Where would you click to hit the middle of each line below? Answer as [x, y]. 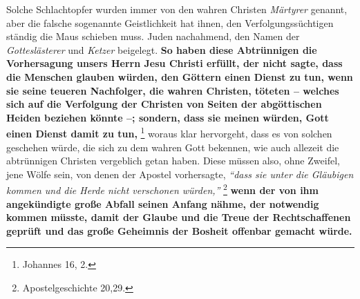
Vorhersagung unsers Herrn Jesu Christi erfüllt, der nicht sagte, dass [174, 63]
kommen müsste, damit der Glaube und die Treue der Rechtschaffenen [179, 217]
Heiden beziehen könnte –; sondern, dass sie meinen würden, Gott [168, 117]
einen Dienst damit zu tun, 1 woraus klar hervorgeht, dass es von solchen [169, 132]
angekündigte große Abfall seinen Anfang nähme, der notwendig [163, 203]
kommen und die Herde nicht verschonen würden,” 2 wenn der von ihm [162, 189]
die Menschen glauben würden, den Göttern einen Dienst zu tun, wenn [180, 76]
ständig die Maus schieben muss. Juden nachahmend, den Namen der [153, 36]
